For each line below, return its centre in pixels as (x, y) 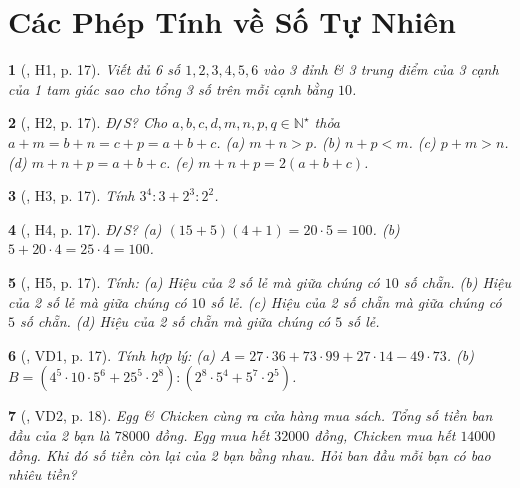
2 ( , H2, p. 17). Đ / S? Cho (88, 122)
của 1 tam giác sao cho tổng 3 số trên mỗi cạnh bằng (171, 88)
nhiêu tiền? (42, 474)
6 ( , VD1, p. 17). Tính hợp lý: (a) (111, 354)
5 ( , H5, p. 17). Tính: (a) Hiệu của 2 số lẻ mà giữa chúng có (194, 282)
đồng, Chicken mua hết (385, 434)
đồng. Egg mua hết (212, 434)
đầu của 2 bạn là (59, 434)
